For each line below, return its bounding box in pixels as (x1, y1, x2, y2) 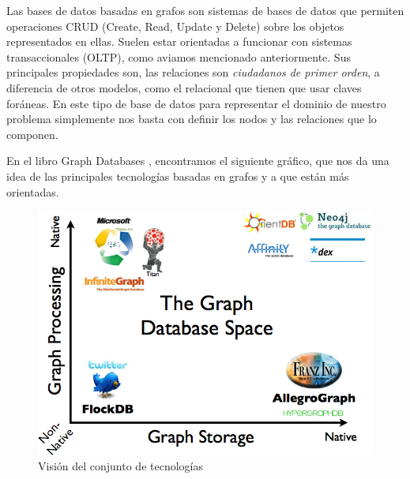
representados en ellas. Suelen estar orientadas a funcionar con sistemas (6, 33, 352, 50)
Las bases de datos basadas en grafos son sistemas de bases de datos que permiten (6, 2, 404, 18)
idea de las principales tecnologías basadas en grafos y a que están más (6, 167, 349, 184)
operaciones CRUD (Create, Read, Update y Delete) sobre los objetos (6, 17, 344, 34)
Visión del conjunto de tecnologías (38, 458, 203, 474)
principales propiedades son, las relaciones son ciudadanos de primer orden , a (6, 64, 380, 80)
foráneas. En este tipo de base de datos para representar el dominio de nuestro (6, 95, 386, 111)
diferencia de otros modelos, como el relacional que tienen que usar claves (6, 79, 362, 95)
